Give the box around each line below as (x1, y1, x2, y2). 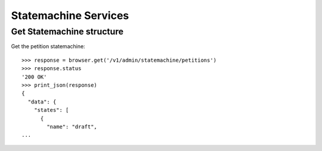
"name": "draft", (47, 123, 98, 130)
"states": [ (33, 107, 69, 114)
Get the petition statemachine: (11, 43, 86, 50)
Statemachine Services (11, 9, 129, 22)
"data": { (27, 98, 57, 105)
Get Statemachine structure (11, 26, 124, 37)
